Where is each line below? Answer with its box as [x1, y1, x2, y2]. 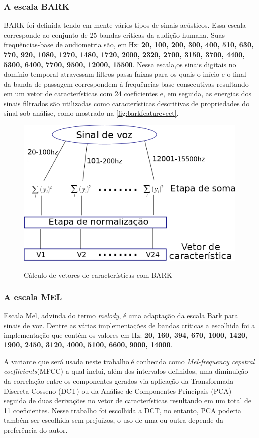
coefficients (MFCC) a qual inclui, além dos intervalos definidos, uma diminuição [4, 366, 248, 376]
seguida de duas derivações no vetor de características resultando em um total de [4, 395, 252, 406]
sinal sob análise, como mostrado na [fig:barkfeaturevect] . [4, 108, 179, 118]
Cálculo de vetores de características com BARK [24, 269, 172, 280]
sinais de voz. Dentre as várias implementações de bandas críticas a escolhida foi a [4, 320, 255, 330]
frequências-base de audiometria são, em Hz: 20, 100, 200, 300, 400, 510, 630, [4, 39, 254, 50]
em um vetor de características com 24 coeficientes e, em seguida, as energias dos [4, 88, 252, 99]
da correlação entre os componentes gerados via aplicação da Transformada [4, 376, 234, 386]
